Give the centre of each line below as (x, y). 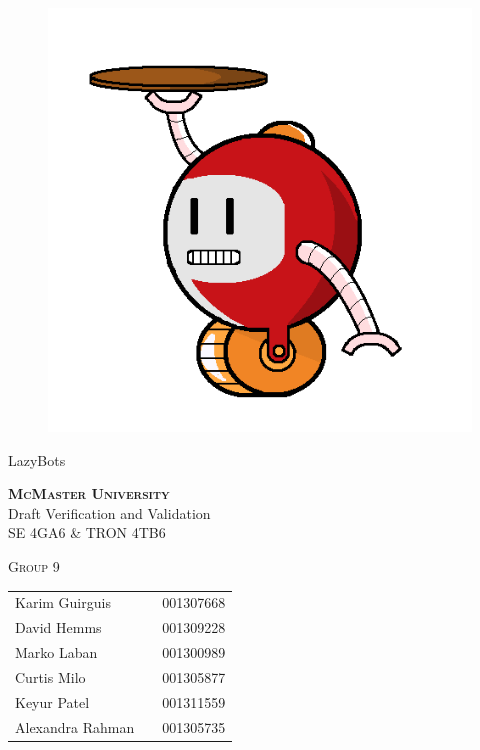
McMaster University (89, 493)
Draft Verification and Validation (109, 512)
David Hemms (58, 627)
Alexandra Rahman (75, 726)
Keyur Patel (52, 701)
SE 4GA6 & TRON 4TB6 (87, 532)
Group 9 (34, 565)
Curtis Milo (50, 676)
